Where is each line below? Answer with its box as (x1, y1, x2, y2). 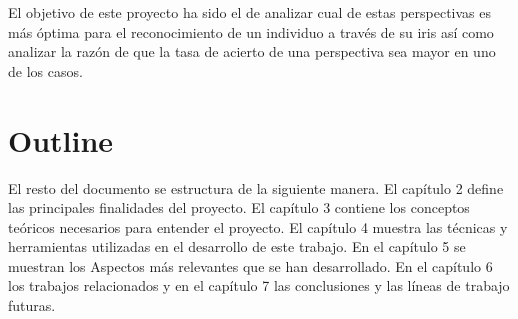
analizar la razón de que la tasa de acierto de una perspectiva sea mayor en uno (8, 41, 496, 62)
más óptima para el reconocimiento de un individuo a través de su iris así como (8, 21, 494, 42)
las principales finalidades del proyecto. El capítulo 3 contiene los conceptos (8, 197, 470, 218)
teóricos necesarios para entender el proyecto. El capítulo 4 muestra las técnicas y (8, 216, 508, 237)
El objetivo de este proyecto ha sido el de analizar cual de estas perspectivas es (8, 2, 491, 22)
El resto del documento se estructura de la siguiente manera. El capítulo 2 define (8, 177, 504, 198)
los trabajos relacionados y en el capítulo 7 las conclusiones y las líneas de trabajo (8, 275, 510, 296)
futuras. (8, 295, 56, 316)
